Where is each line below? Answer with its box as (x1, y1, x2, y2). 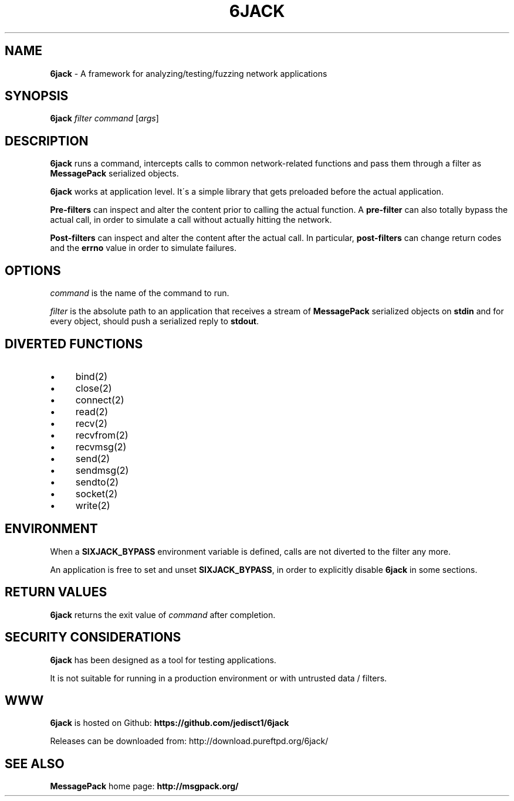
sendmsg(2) (75, 464, 129, 476)
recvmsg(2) (75, 440, 127, 453)
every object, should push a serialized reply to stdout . (50, 316, 259, 327)
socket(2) (75, 487, 118, 500)
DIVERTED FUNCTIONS (5, 336, 143, 351)
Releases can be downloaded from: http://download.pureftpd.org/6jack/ (50, 736, 329, 746)
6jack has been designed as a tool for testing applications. (50, 654, 276, 665)
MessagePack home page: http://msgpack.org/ (50, 781, 239, 792)
